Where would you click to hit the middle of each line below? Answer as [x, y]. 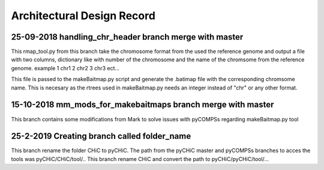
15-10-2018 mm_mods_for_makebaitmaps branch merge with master [142, 105]
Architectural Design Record [83, 16]
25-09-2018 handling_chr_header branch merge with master [127, 37]
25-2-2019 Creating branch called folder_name [101, 136]
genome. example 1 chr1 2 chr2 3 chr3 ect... [65, 68]
